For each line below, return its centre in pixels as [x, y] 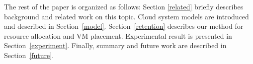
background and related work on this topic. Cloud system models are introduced [126, 16]
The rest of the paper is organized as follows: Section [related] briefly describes [124, 6]
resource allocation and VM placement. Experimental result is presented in [118, 35]
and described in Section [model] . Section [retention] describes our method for [124, 26]
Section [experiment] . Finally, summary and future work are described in [115, 45]
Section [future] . [29, 55]
